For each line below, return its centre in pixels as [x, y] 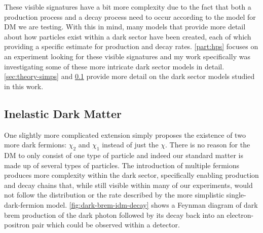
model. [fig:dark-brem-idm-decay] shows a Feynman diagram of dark [152, 204]
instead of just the [130, 145]
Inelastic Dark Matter [63, 113]
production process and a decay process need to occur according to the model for [130, 16]
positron [17, 225]
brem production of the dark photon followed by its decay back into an [114, 215]
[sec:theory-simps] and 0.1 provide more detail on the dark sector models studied [129, 76]
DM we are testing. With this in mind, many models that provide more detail [125, 27]
